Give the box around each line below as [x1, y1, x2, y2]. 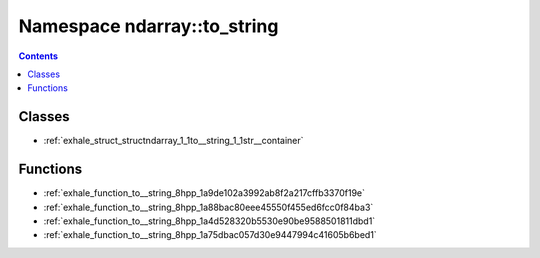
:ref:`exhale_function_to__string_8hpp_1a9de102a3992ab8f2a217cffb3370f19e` [43, 187, 365, 199]
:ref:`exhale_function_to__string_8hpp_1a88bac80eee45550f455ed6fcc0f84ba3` [43, 201, 374, 213]
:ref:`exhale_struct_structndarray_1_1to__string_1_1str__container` [43, 135, 304, 147]
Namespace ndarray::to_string [18, 15, 279, 37]
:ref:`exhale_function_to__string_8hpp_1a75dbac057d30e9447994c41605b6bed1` [43, 229, 377, 241]
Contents [18, 50, 59, 62]
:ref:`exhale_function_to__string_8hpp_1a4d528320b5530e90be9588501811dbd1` [43, 215, 376, 227]
